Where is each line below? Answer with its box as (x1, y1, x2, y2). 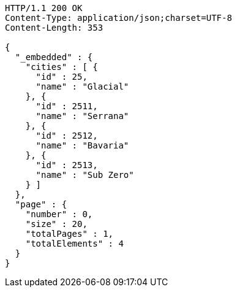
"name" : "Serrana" (36, 111, 129, 121)
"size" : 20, (25, 219, 88, 229)
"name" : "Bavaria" (36, 140, 129, 150)
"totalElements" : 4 (25, 239, 124, 248)
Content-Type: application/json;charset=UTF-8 (5, 13, 232, 23)
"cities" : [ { (25, 62, 98, 72)
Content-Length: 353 (5, 23, 103, 33)
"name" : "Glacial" (36, 82, 129, 91)
